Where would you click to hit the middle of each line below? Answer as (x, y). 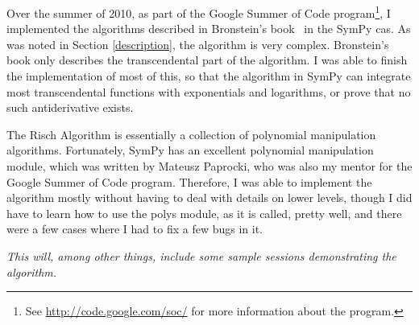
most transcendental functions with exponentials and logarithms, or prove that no (209, 91)
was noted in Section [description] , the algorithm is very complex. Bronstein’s (198, 44)
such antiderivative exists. (70, 107)
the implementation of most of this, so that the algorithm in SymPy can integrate (209, 76)
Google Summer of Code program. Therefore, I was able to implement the (189, 181)
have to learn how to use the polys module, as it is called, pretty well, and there (204, 213)
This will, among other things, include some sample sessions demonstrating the (201, 255)
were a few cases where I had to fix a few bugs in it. (135, 229)
